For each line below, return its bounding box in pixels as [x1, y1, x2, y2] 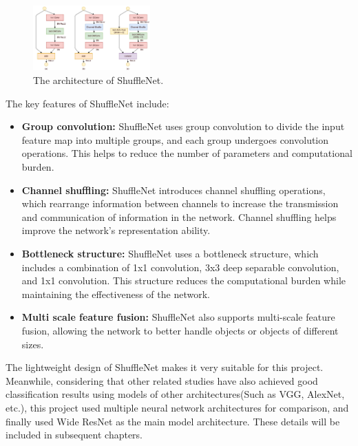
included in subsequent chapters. [6, 427, 143, 442]
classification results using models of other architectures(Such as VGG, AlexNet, [6, 387, 345, 401]
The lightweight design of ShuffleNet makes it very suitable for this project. [6, 360, 324, 374]
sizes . [21, 337, 44, 351]
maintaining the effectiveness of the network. [21, 286, 210, 301]
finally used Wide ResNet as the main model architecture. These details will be [6, 414, 340, 428]
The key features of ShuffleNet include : [6, 96, 169, 110]
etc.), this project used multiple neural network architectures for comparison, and [6, 400, 349, 414]
